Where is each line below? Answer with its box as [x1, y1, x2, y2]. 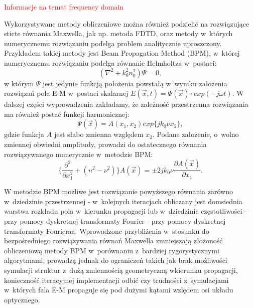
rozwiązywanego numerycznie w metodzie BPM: [4, 148, 153, 159]
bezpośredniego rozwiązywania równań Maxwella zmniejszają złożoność [4, 235, 223, 246]
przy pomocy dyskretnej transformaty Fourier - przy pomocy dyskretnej [4, 216, 226, 226]
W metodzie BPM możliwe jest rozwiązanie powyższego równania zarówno [4, 186, 233, 197]
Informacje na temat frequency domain [4, 2, 124, 12]
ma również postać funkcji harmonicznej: [4, 108, 130, 119]
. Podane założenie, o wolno [152, 129, 239, 139]
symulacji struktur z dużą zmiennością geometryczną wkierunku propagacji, [4, 264, 238, 275]
